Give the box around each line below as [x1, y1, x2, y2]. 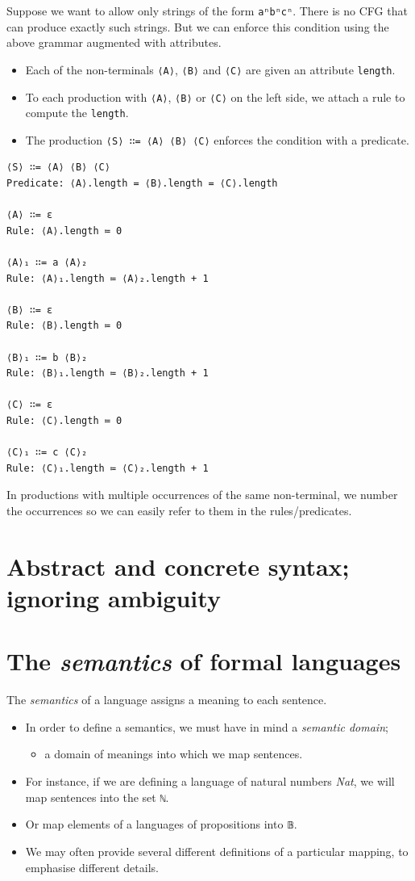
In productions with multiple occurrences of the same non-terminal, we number [6, 486, 398, 503]
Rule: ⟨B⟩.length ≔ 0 [6, 320, 122, 332]
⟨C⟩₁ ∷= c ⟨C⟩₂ [6, 447, 88, 459]
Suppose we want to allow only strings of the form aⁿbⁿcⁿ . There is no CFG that [6, 2, 408, 19]
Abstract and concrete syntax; [6, 549, 350, 582]
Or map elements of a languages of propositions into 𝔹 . [25, 816, 297, 833]
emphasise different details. [25, 858, 159, 875]
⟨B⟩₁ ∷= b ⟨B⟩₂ [6, 351, 88, 363]
